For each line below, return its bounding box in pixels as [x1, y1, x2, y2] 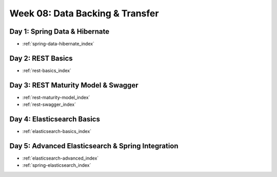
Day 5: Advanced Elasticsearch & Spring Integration [9, 141, 179, 150]
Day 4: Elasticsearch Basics [9, 115, 100, 124]
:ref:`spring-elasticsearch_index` [22, 162, 91, 168]
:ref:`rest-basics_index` [22, 67, 72, 74]
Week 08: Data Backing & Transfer [9, 8, 159, 19]
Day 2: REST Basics [9, 54, 73, 62]
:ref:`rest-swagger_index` [22, 101, 76, 107]
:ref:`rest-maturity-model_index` [22, 94, 90, 100]
